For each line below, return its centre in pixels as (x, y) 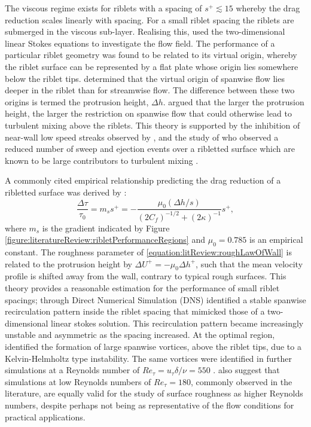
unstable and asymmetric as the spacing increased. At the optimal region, (140, 335)
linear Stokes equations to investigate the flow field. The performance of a (140, 43)
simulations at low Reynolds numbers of (78, 381)
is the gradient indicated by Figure (106, 228)
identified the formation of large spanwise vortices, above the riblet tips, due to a (153, 347)
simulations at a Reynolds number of (72, 370)
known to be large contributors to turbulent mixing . (102, 160)
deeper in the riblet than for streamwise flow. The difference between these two (150, 90)
